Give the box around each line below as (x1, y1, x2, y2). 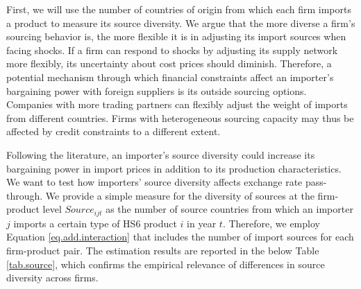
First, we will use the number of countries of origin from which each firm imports (6, 2, 351, 16)
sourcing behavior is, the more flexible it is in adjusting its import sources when (6, 29, 346, 44)
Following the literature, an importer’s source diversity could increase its (6, 147, 315, 161)
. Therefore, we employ (222, 216, 320, 230)
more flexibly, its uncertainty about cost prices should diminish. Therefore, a (6, 56, 332, 71)
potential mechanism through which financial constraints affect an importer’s (6, 69, 334, 84)
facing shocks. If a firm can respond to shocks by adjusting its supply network (6, 42, 338, 57)
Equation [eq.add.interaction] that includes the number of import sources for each (6, 229, 354, 244)
